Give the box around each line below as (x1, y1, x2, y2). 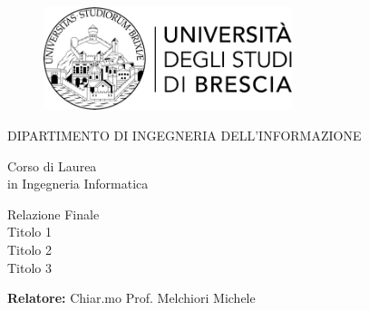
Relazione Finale (7, 204, 100, 223)
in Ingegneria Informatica (7, 174, 149, 193)
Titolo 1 (7, 222, 52, 241)
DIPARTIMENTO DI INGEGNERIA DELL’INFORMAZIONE (7, 125, 362, 144)
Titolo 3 (7, 258, 52, 277)
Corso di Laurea (7, 156, 97, 175)
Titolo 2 (7, 239, 52, 258)
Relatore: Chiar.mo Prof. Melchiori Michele (7, 288, 256, 307)
